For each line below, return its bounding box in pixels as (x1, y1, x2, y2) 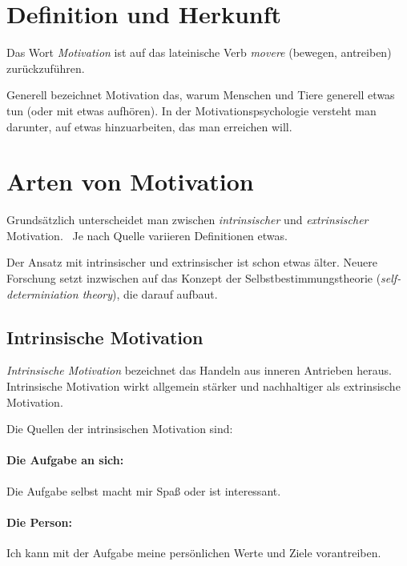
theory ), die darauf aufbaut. (82, 285, 218, 302)
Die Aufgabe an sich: (6, 452, 124, 468)
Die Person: (6, 513, 72, 530)
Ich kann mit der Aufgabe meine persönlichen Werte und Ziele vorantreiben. (6, 544, 381, 560)
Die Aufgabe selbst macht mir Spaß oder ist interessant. (6, 482, 281, 499)
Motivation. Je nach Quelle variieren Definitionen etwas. (6, 227, 288, 243)
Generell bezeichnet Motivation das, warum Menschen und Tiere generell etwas (6, 86, 395, 103)
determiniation (6, 285, 79, 302)
